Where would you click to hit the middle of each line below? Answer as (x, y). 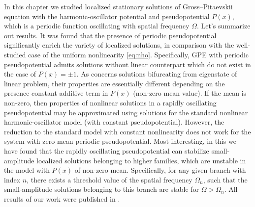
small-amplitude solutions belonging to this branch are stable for (102, 189)
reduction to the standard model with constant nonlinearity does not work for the (127, 131)
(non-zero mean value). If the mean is (190, 93)
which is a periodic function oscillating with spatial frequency (97, 26)
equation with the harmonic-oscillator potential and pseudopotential (107, 16)
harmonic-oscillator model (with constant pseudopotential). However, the (114, 122)
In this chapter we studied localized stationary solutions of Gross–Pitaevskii (118, 6)
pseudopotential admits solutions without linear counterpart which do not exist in (127, 64)
